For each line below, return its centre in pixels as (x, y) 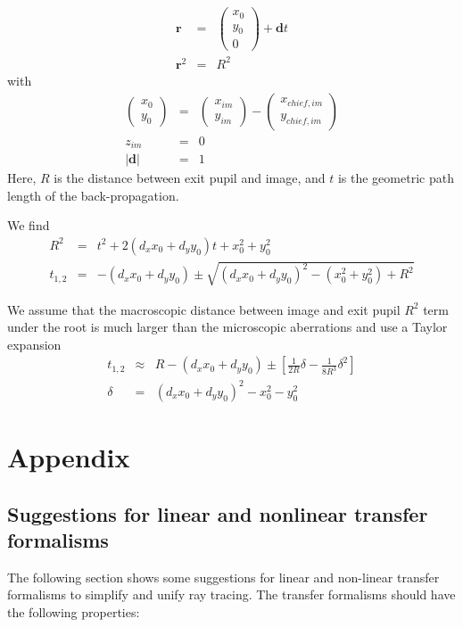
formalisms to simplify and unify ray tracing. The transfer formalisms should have (231, 594)
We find (29, 225)
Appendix (69, 457)
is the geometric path (396, 178)
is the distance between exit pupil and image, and (190, 178)
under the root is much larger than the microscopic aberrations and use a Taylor (227, 327)
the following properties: (74, 612)
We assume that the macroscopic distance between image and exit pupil (204, 309)
